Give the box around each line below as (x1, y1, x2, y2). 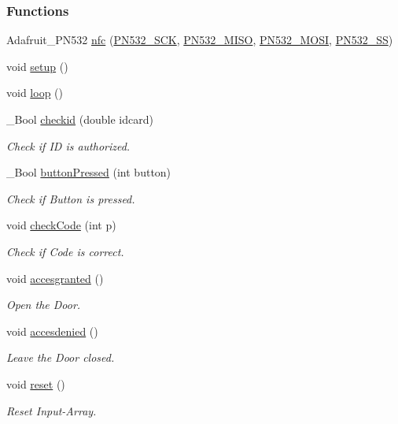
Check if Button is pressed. (6, 190, 135, 206)
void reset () (6, 375, 65, 392)
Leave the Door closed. (6, 349, 115, 366)
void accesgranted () (6, 270, 104, 286)
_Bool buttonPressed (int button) (6, 164, 171, 180)
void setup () (6, 58, 68, 74)
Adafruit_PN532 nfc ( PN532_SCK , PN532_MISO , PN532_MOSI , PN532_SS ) (6, 32, 393, 48)
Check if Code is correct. (6, 243, 124, 259)
